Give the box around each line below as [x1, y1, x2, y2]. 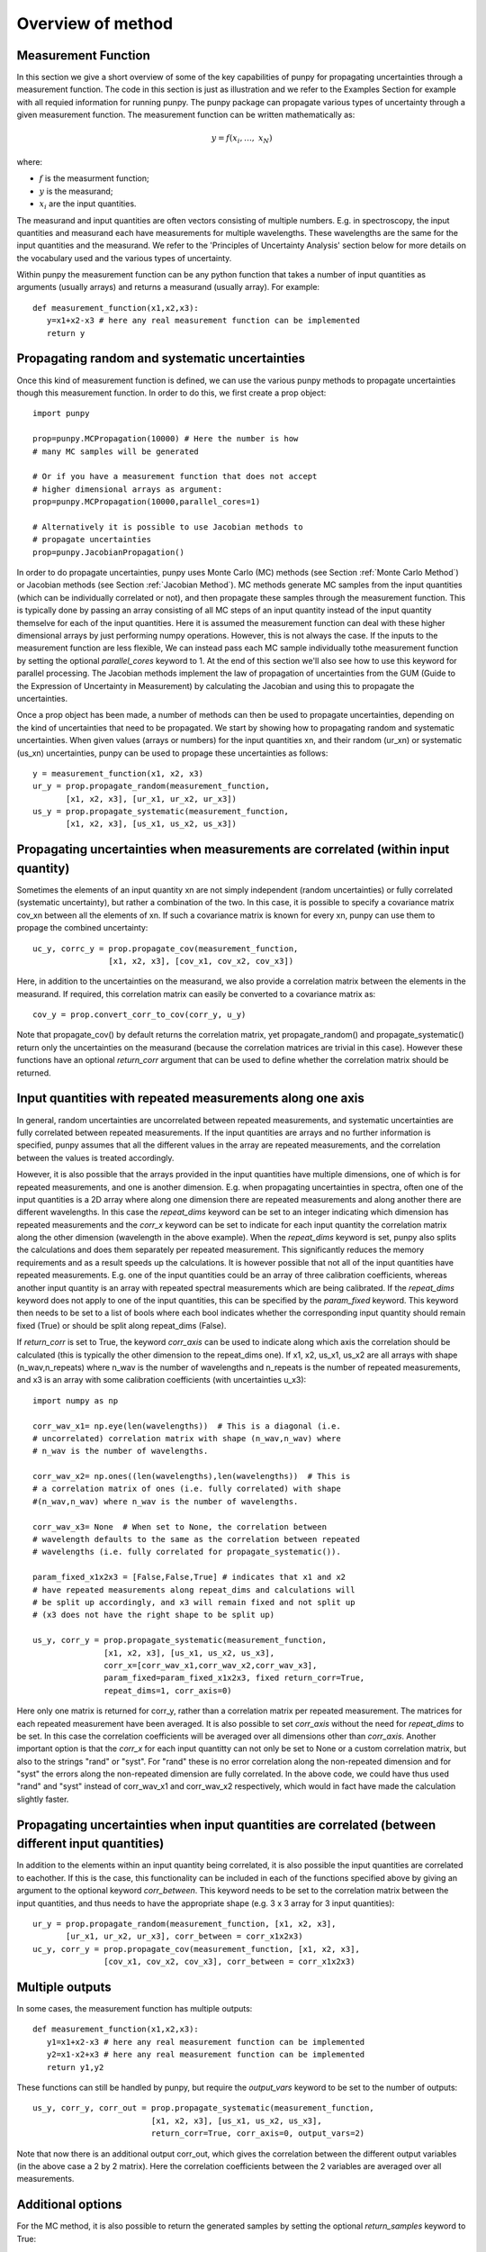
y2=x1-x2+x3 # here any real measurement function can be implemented [46, 2049, 365, 2060]
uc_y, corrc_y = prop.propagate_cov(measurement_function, [32, 943, 299, 954]
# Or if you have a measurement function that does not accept [32, 471, 318, 482]
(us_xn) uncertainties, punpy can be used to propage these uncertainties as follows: [16, 748, 328, 758]
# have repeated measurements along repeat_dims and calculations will [32, 1585, 355, 1594]
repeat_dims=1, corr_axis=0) [103, 1685, 233, 1695]
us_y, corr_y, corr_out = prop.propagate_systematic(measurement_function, [32, 2103, 374, 2113]
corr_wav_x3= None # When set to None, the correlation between [32, 1521, 328, 1531]
